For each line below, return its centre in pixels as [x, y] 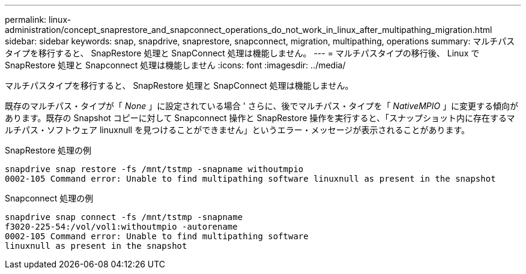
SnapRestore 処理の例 [48, 150]
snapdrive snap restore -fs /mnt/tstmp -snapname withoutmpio [154, 169]
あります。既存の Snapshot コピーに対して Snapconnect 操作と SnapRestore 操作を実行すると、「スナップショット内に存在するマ [260, 118]
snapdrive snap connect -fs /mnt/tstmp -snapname [124, 217]
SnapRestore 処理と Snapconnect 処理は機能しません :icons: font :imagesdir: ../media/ [175, 65]
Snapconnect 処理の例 [49, 198]
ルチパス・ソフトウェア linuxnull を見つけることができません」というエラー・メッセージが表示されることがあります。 [237, 130]
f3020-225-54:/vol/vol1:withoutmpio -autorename [121, 227]
